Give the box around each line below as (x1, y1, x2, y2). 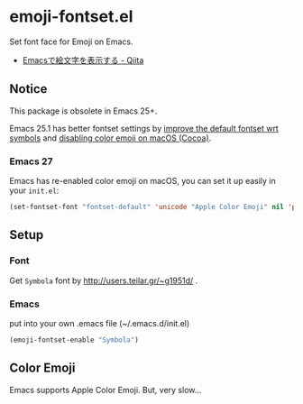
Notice (9, 81, 48, 96)
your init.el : (9, 185, 60, 196)
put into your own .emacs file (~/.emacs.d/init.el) (9, 317, 190, 328)
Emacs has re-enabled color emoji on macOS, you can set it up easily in (9, 176, 277, 187)
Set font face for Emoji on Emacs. (9, 36, 133, 47)
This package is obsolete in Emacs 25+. (9, 106, 158, 116)
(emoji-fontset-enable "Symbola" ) (9, 335, 140, 344)
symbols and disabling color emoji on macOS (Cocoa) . (9, 133, 212, 143)
